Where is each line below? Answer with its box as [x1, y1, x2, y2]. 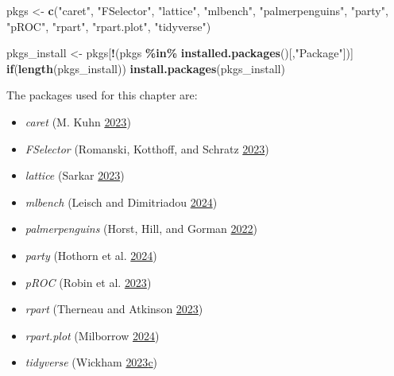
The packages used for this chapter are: [6, 87, 198, 103]
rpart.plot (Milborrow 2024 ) [25, 327, 160, 343]
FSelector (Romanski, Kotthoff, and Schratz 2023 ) [25, 140, 269, 157]
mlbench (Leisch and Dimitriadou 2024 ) [25, 193, 218, 210]
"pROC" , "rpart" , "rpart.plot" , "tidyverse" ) [6, 17, 211, 34]
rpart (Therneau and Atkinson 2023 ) [25, 300, 203, 317]
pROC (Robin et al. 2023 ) [25, 273, 152, 290]
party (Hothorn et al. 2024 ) [25, 246, 157, 263]
